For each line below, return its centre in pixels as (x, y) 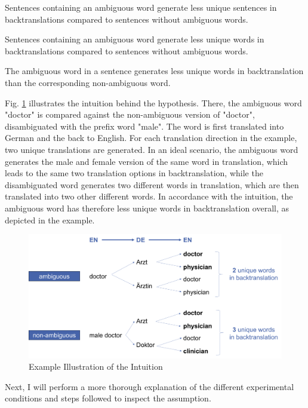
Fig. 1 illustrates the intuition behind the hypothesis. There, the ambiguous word (153, 102)
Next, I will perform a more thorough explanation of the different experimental (150, 386)
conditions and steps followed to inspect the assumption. (108, 398)
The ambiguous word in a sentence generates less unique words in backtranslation (154, 71)
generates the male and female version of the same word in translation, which (147, 161)
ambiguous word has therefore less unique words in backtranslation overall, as (147, 208)
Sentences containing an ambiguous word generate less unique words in (135, 39)
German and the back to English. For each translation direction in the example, (151, 138)
